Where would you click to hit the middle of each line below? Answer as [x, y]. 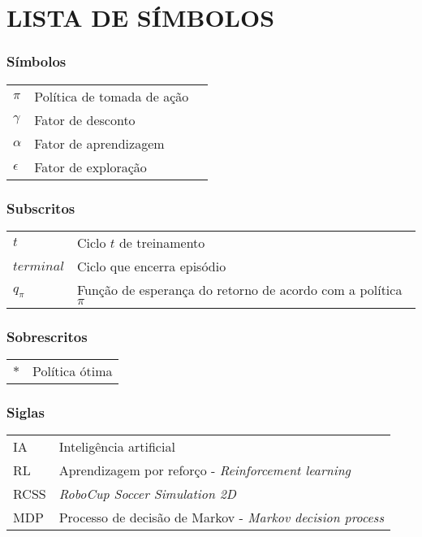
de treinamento [162, 242]
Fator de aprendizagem [99, 143]
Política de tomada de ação [112, 96]
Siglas [26, 411]
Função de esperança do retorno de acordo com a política [239, 289]
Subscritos [41, 208]
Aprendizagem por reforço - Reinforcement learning [205, 470]
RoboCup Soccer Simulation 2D [147, 494]
